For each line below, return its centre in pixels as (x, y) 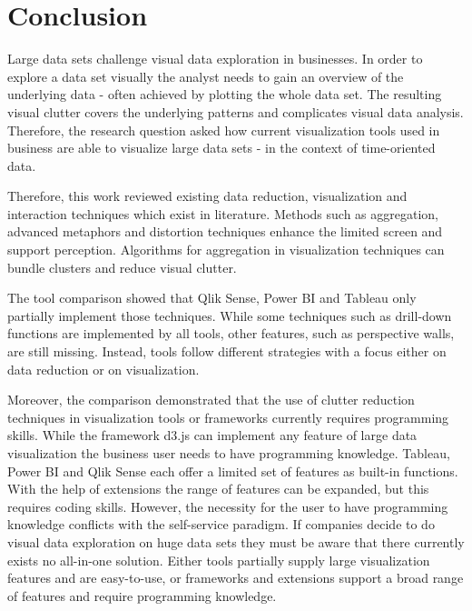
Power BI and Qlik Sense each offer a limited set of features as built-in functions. (233, 471)
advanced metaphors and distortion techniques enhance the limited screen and (225, 231)
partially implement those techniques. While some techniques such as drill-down (230, 315)
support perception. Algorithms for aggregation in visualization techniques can (226, 250)
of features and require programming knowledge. (142, 595)
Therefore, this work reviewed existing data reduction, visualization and (207, 196)
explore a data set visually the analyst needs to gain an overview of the (206, 76)
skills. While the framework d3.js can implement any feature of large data (212, 435)
